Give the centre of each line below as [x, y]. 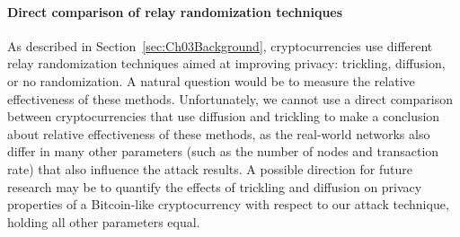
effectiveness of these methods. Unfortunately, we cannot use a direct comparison [230, 98]
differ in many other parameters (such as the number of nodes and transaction [223, 151]
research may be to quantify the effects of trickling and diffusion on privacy [215, 186]
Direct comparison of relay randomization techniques [175, 11]
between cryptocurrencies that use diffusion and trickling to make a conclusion [224, 116]
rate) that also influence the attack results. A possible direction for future [210, 168]
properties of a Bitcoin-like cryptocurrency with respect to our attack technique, [228, 204]
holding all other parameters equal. [104, 221]
